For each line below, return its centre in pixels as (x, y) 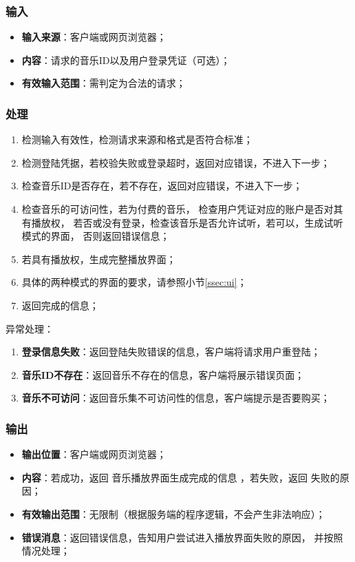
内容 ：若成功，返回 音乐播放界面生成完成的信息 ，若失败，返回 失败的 (181, 477)
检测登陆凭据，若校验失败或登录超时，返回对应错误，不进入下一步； (176, 162)
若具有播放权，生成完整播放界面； (99, 259)
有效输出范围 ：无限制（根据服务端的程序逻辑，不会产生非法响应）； (173, 513)
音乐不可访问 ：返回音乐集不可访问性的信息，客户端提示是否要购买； (176, 398)
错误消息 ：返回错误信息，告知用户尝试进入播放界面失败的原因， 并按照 (182, 537)
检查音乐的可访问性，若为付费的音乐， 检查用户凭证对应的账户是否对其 (182, 209)
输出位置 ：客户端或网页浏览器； (94, 454)
